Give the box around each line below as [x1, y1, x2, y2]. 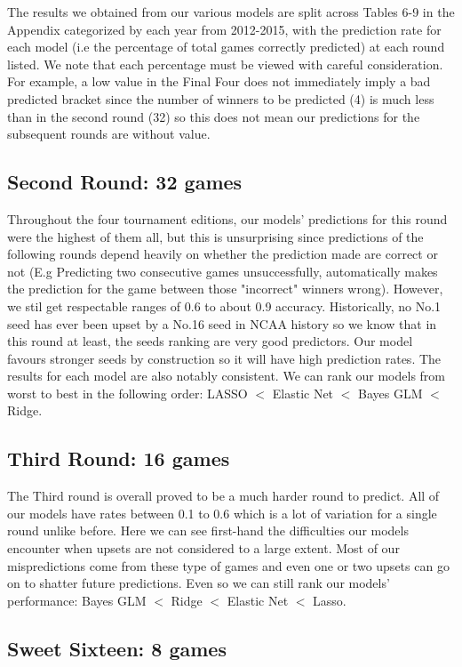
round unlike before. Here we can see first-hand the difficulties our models [7, 521, 409, 540]
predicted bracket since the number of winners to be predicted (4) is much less [7, 89, 434, 108]
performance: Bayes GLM [7, 591, 147, 609]
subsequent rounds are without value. [7, 125, 211, 143]
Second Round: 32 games [7, 168, 243, 196]
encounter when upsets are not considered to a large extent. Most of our [7, 539, 400, 558]
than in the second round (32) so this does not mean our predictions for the [7, 107, 420, 125]
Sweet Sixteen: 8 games [7, 634, 227, 662]
